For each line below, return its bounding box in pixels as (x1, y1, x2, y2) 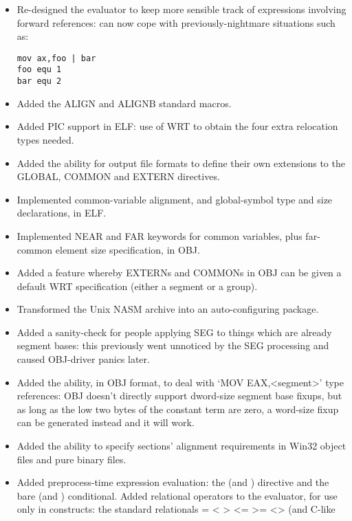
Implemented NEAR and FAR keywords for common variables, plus (16, 228, 302, 243)
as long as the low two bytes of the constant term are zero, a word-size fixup (16, 401, 339, 416)
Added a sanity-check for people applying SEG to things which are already (16, 324, 332, 339)
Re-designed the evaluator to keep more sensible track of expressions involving (16, 2, 346, 16)
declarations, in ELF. (16, 206, 107, 220)
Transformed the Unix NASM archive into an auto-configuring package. (16, 302, 319, 316)
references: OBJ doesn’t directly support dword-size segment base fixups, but (16, 388, 342, 403)
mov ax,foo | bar (16, 53, 96, 63)
